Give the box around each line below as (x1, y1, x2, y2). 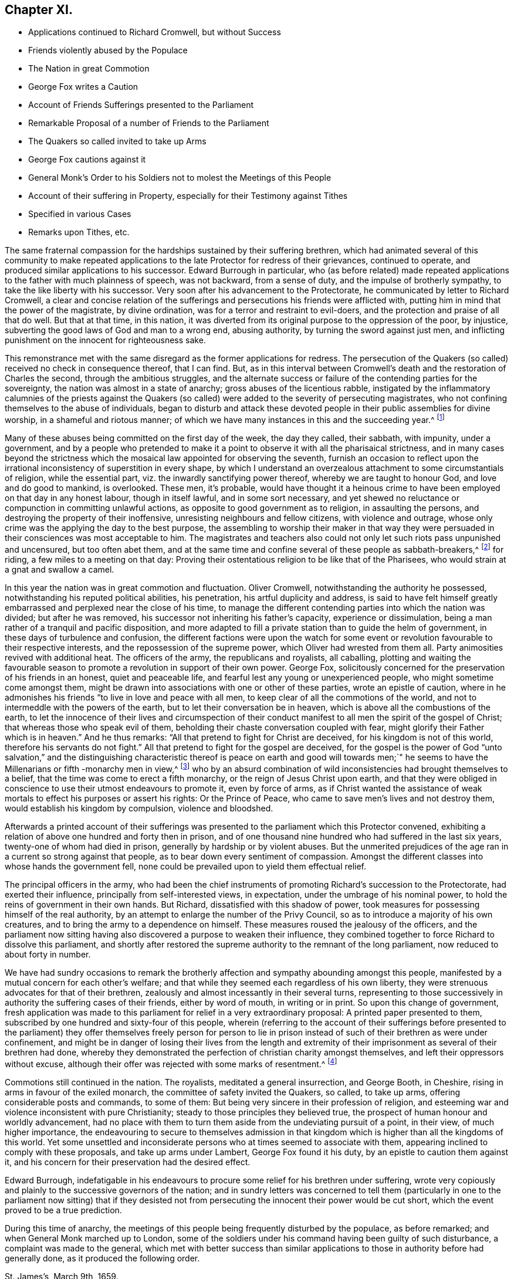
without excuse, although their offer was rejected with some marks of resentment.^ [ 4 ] (5, 1057, 337, 1070)
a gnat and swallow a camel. (5, 564, 114, 574)
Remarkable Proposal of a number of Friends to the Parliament (28, 118, 269, 128)
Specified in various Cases (28, 209, 131, 219)
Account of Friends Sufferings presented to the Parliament (28, 100, 254, 110)
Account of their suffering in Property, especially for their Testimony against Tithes (28, 191, 348, 201)
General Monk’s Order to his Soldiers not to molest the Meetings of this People (28, 172, 332, 183)
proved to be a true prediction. (5, 1205, 122, 1216)
